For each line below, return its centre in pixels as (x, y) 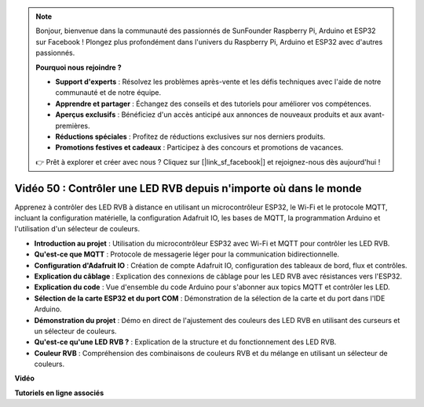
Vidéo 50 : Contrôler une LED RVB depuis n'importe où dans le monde (188, 188)
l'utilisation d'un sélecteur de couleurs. (77, 229)
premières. (73, 125)
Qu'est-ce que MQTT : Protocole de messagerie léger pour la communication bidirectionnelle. (187, 254)
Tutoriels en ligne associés (59, 393)
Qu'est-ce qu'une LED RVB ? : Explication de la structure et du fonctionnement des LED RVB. (185, 342)
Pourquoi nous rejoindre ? (79, 67)
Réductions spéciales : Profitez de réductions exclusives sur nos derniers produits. (190, 136)
